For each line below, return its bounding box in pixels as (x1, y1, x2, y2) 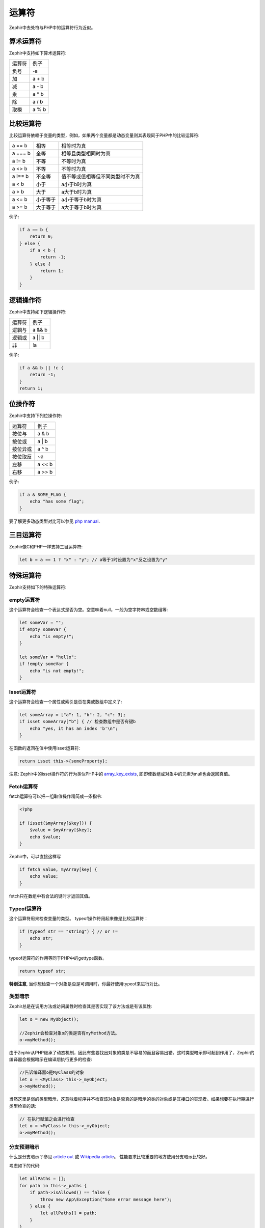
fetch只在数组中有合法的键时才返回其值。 (9, 893, 93, 899)
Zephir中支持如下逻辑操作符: (9, 309, 67, 315)
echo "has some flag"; (29, 499, 84, 504)
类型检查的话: (9, 1103, 37, 1109)
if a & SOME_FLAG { (19, 492, 66, 497)
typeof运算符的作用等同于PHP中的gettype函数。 (9, 955, 107, 961)
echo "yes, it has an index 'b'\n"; (29, 726, 118, 731)
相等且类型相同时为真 (61, 150, 111, 157)
